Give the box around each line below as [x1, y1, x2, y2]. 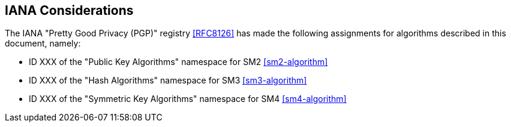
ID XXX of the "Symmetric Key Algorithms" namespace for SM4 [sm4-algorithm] [29, 94, 347, 104]
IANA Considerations [5, 3, 134, 18]
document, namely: [5, 38, 81, 49]
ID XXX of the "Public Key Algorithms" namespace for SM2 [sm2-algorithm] [29, 57, 328, 67]
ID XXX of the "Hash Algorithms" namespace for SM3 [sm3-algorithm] [29, 75, 307, 86]
